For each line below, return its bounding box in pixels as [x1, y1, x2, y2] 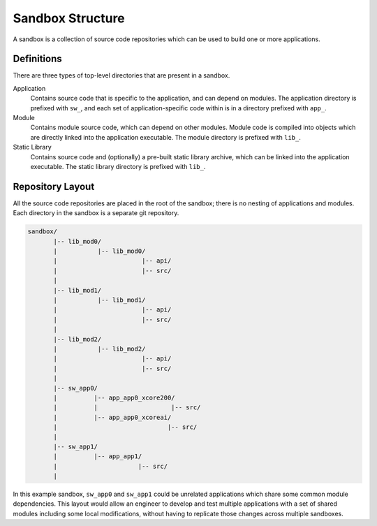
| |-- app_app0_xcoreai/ [53, 413, 172, 421]
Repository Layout [13, 180, 95, 192]
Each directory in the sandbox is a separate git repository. [13, 209, 179, 217]
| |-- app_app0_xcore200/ [53, 393, 175, 402]
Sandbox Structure [13, 10, 125, 26]
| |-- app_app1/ [53, 453, 142, 460]
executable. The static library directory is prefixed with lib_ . [30, 162, 206, 170]
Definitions [13, 53, 62, 65]
